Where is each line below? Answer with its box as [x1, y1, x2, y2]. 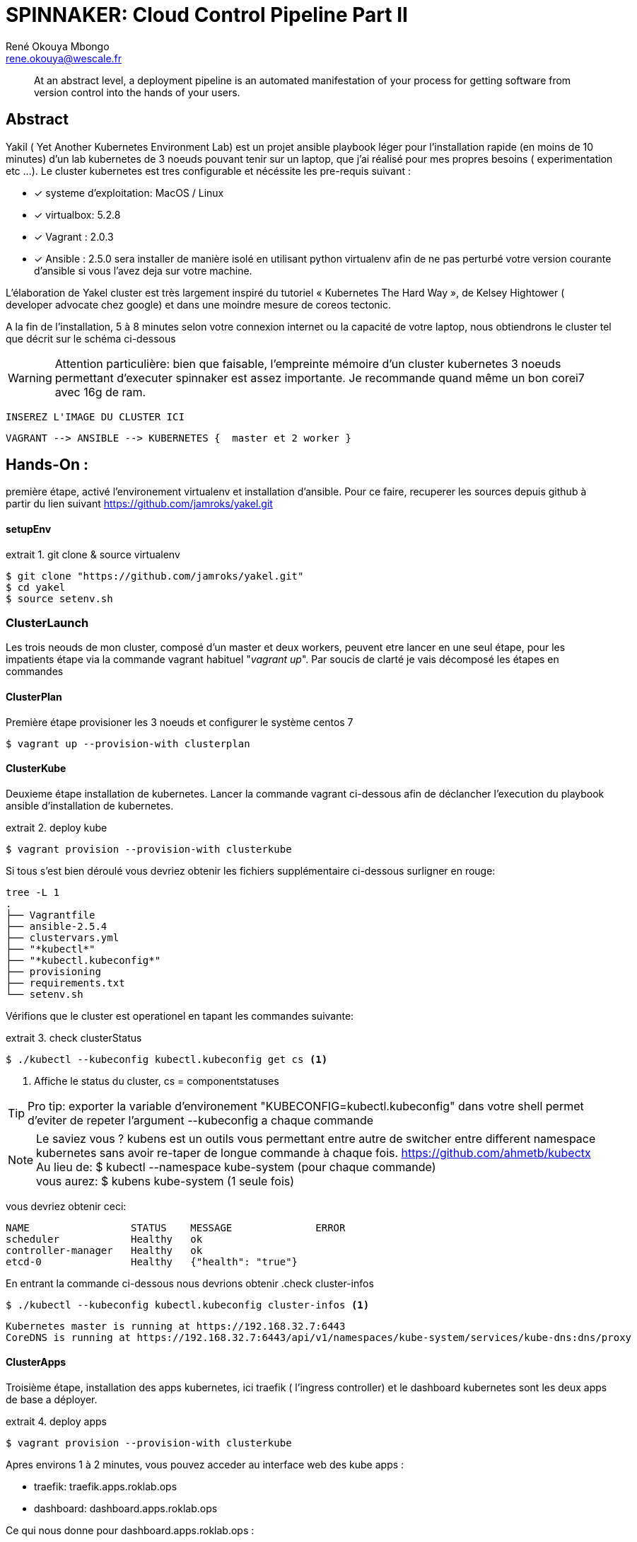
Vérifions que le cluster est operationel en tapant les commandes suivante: [6, 1009, 354, 1022]
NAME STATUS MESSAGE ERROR [6, 1221, 346, 1233]
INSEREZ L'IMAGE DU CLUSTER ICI [6, 410, 185, 422]
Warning [8, 370, 52, 385]
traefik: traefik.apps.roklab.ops [34, 1480, 177, 1493]
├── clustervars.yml [6, 931, 119, 943]
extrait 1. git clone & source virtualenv [6, 548, 180, 560]
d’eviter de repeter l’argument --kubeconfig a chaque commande [28, 1112, 374, 1127]
